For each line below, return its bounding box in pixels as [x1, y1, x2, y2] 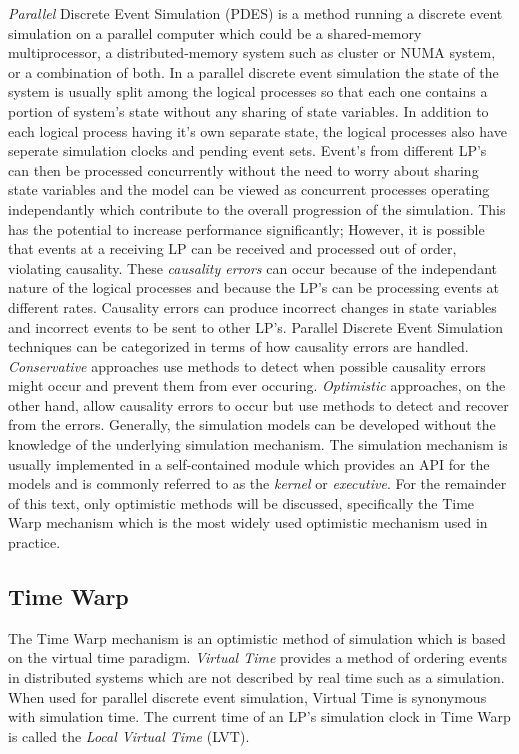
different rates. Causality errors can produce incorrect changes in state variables [8, 296, 497, 317]
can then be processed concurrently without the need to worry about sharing [8, 159, 479, 180]
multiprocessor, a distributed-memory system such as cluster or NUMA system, [8, 42, 496, 63]
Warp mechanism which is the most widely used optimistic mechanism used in [8, 512, 488, 533]
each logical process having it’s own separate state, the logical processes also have [8, 120, 507, 141]
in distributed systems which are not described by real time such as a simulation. [8, 667, 505, 688]
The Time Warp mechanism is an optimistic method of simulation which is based [8, 627, 506, 648]
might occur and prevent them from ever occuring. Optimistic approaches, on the [8, 375, 506, 396]
